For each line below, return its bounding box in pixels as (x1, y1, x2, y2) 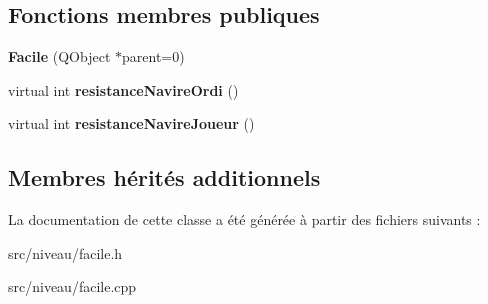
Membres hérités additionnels (8, 162, 321, 193)
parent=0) (122, 46, 185, 67)
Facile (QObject (8, 46, 111, 67)
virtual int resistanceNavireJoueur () (8, 113, 255, 134)
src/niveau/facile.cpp (8, 276, 137, 297)
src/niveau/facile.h (8, 242, 123, 263)
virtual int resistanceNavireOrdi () (8, 79, 239, 100)
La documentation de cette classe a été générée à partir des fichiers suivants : (8, 209, 481, 230)
